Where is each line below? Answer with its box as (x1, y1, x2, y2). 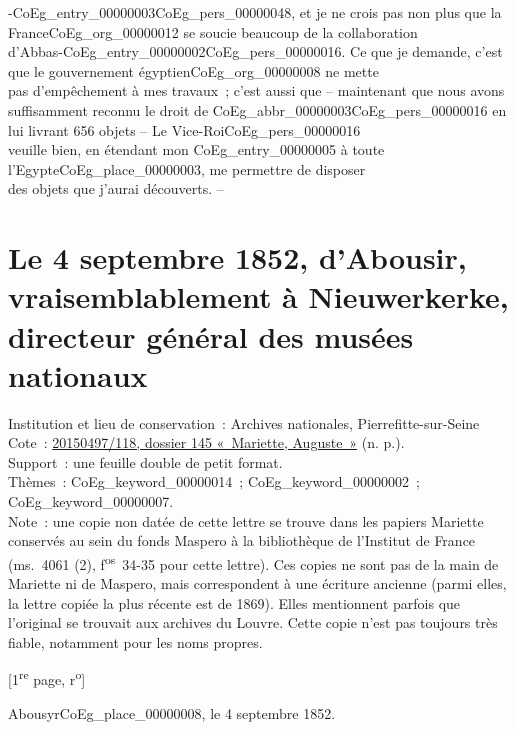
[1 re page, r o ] (8, 666, 86, 690)
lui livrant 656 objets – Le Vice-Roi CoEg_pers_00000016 (8, 119, 361, 140)
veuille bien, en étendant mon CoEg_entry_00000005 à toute (8, 139, 385, 160)
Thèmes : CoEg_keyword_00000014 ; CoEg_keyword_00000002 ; (8, 471, 421, 492)
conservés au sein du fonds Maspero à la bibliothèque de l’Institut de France (8, 530, 476, 551)
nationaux (8, 354, 148, 395)
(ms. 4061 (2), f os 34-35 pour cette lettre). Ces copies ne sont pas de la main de (8, 550, 499, 574)
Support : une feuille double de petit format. (8, 451, 283, 472)
